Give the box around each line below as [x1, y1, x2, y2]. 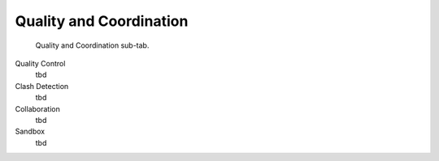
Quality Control [15, 58, 66, 68]
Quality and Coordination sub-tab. [35, 40, 150, 50]
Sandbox [15, 126, 45, 137]
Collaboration [15, 104, 60, 113]
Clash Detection [15, 81, 69, 91]
